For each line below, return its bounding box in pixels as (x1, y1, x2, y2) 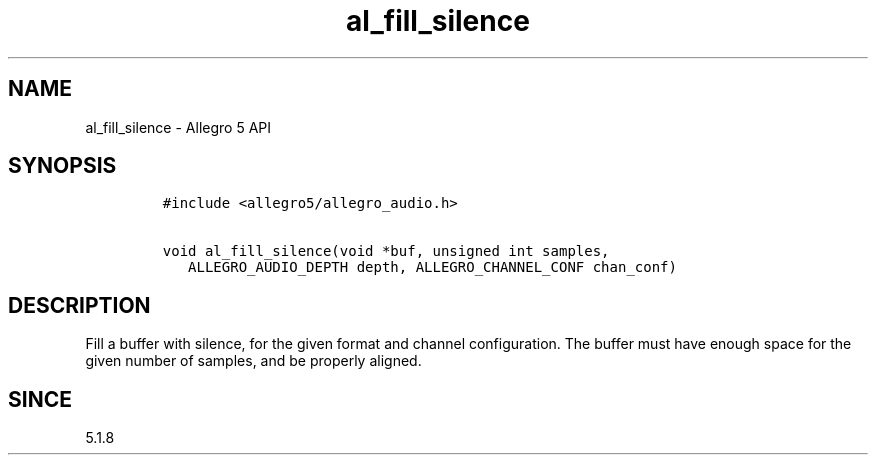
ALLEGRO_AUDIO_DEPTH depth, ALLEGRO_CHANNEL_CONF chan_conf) (188, 259, 677, 276)
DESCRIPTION (8, 292, 151, 318)
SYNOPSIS (8, 153, 117, 179)
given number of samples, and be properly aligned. (85, 352, 422, 370)
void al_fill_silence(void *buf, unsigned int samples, (162, 243, 610, 260)
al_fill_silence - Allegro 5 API (85, 118, 272, 136)
